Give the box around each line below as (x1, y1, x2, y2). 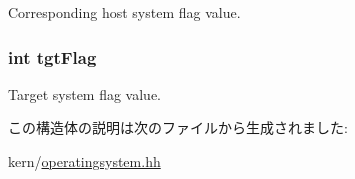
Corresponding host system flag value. (8, 2, 241, 22)
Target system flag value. (8, 83, 162, 104)
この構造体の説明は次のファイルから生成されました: (8, 117, 348, 138)
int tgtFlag (8, 44, 97, 69)
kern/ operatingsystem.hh (8, 151, 161, 171)
